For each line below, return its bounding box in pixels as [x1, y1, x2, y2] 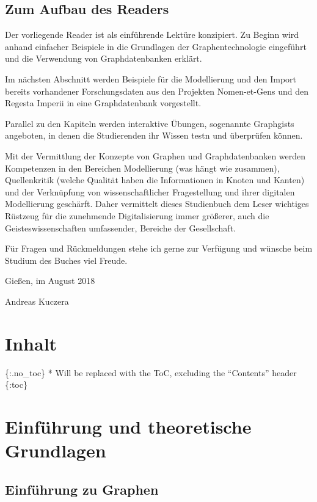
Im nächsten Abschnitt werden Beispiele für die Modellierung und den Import [5, 72, 296, 85]
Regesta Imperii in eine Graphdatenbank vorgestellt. [5, 96, 202, 109]
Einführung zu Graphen [5, 479, 159, 498]
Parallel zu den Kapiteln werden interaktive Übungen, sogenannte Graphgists [5, 117, 294, 129]
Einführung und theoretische [5, 413, 252, 438]
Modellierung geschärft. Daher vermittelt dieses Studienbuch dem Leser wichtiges [5, 197, 309, 210]
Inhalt [5, 330, 57, 355]
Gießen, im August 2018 [5, 274, 95, 287]
